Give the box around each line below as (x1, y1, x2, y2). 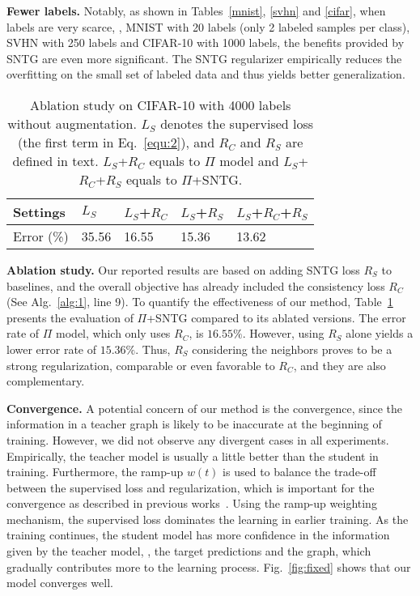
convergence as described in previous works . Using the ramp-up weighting (6, 495, 377, 512)
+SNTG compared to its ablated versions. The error (146, 309, 406, 326)
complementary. (6, 372, 85, 390)
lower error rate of (6, 340, 97, 357)
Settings (13, 202, 66, 221)
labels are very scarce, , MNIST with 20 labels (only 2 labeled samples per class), (6, 18, 410, 35)
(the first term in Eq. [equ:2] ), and (17, 132, 215, 151)
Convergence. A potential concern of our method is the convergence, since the (6, 399, 402, 416)
